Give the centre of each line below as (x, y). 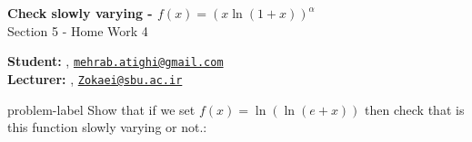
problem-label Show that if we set (101, 109)
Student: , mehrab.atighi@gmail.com (115, 61)
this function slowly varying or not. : (107, 127)
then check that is (415, 109)
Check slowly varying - (80, 13)
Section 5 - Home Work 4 (78, 30)
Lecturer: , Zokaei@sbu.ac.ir (95, 78)
